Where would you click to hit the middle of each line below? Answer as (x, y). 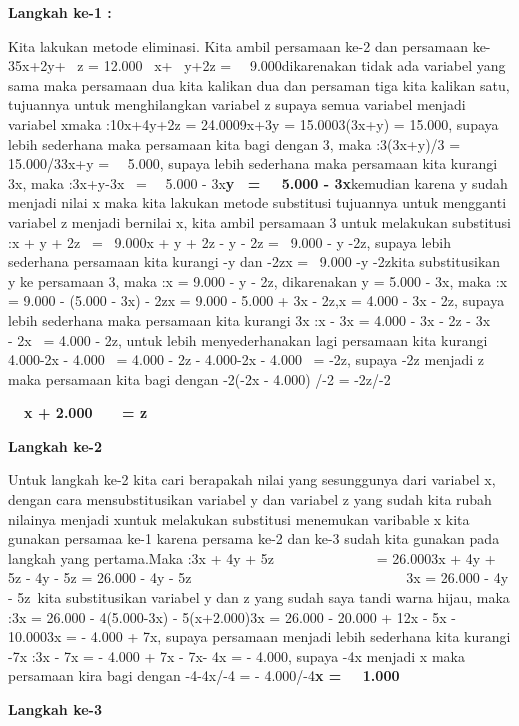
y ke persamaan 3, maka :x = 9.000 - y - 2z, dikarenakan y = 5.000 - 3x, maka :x (258, 280)
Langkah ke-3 (55, 709)
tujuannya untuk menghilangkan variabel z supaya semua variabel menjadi (237, 104)
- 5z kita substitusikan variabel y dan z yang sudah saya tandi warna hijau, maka (259, 597)
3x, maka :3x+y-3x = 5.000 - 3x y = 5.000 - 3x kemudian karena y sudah (258, 182)
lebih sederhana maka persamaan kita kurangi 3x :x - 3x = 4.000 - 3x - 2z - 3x (249, 319)
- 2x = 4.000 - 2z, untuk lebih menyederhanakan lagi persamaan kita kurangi (248, 339)
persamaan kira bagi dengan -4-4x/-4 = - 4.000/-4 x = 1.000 (204, 675)
